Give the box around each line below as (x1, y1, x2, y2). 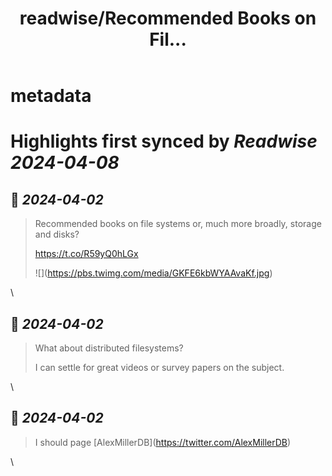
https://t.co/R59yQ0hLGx (34, 248, 139, 260)
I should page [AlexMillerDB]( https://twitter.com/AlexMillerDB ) (34, 436, 292, 448)
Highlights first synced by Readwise (10, 130, 318, 153)
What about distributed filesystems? (34, 342, 184, 354)
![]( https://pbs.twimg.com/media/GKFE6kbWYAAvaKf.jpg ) (34, 267, 273, 279)
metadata (10, 85, 92, 107)
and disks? (34, 228, 80, 241)
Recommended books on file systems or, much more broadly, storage (34, 218, 322, 230)
